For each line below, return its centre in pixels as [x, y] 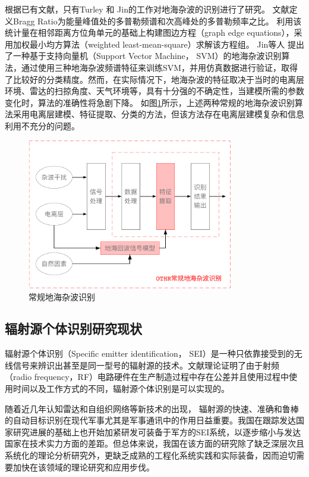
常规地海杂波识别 [62, 296]
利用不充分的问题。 [42, 125]
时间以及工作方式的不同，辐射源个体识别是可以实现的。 [121, 389]
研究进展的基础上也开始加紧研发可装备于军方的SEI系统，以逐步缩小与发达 [157, 431]
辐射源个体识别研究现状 [73, 328]
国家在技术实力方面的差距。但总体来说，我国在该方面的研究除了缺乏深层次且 [154, 443]
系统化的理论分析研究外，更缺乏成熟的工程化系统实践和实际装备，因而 [142, 455]
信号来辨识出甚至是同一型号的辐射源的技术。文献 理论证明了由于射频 [146, 365]
